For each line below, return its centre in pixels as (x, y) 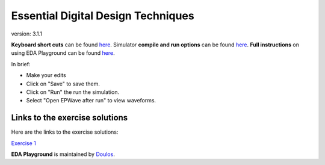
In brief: (21, 64)
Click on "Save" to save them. (63, 84)
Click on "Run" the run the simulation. (73, 92)
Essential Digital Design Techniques (103, 16)
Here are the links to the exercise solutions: (65, 132)
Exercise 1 (23, 143)
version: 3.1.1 (26, 34)
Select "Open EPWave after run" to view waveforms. (91, 101)
